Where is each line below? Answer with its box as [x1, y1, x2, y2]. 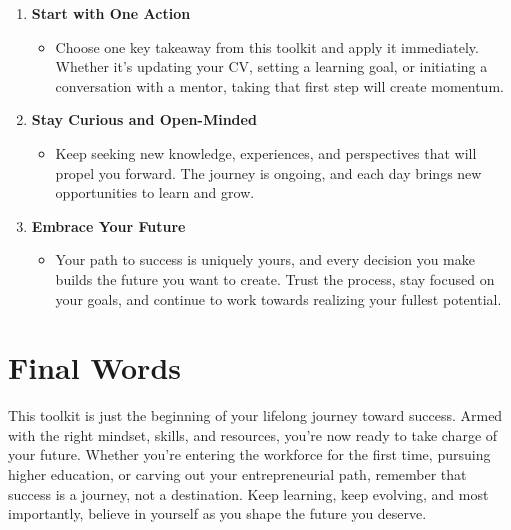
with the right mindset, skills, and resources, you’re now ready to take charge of [8, 424, 498, 445]
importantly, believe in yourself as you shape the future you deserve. [8, 503, 427, 524]
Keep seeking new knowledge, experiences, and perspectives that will [55, 142, 477, 163]
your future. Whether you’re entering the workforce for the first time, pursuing [8, 444, 491, 465]
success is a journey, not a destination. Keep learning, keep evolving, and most [8, 483, 489, 504]
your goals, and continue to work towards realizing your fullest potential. [55, 288, 502, 309]
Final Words [8, 347, 181, 388]
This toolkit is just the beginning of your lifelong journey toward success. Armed [8, 405, 503, 426]
